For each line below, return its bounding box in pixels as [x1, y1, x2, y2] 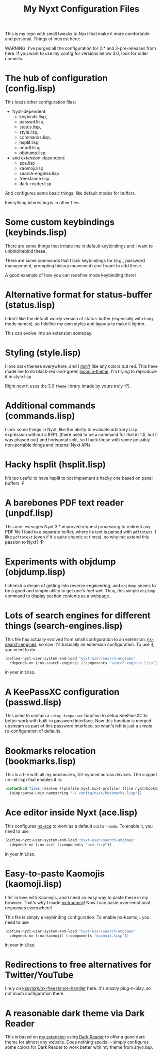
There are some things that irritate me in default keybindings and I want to [5, 243, 153, 249]
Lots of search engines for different [5, 610, 151, 621]
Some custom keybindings [5, 217, 115, 228]
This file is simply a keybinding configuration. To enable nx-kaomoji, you [5, 914, 149, 920]
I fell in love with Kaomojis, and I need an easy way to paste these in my [5, 894, 148, 900]
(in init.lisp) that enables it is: [5, 777, 62, 783]
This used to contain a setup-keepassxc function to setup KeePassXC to [5, 713, 148, 719]
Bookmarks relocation [5, 745, 96, 756]
